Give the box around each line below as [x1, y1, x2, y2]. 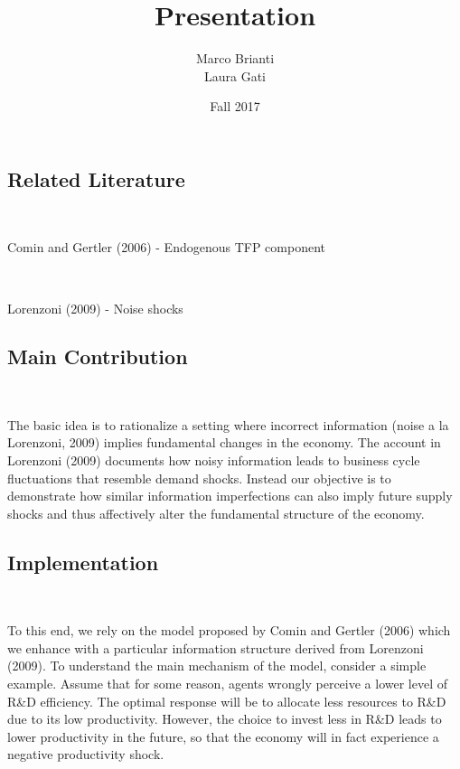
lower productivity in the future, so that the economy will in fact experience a [7, 727, 439, 746]
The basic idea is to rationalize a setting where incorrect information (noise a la [7, 415, 449, 434]
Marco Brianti [195, 49, 275, 68]
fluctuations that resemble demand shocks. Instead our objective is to [7, 468, 391, 487]
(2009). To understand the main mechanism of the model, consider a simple [7, 656, 427, 675]
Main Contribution [7, 342, 188, 370]
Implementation [7, 548, 159, 576]
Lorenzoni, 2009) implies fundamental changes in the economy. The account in [7, 433, 441, 452]
